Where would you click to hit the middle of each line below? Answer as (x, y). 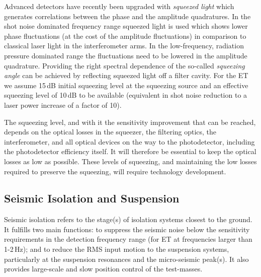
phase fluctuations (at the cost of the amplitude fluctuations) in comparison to (125, 36)
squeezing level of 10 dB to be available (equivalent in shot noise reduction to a (126, 95)
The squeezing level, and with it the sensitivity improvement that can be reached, (130, 122)
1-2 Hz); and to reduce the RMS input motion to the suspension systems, (117, 249)
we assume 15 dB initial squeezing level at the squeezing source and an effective (126, 85)
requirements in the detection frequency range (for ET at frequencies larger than (128, 239)
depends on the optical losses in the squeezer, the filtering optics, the (110, 132)
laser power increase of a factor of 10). (63, 105)
